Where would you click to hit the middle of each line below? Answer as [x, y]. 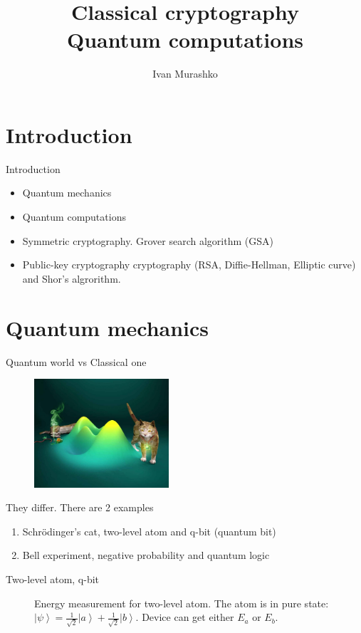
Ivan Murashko [185, 74]
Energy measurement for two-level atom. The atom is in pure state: [182, 603]
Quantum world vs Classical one [76, 361]
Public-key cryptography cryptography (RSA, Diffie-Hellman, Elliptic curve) [189, 265]
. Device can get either [185, 617]
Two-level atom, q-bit [53, 579]
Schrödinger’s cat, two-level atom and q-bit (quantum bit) [149, 531]
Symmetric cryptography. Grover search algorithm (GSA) [148, 240]
